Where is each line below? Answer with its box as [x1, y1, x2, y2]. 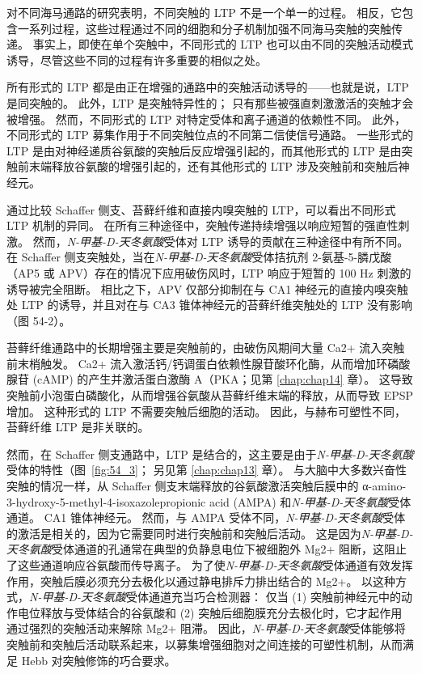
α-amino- [362, 477, 407, 494]
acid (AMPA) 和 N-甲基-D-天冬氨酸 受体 [209, 493, 411, 510]
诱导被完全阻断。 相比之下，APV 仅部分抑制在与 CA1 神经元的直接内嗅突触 [6, 280, 408, 297]
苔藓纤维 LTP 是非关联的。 [6, 418, 150, 435]
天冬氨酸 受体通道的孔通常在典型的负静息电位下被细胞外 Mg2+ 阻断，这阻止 [6, 540, 407, 557]
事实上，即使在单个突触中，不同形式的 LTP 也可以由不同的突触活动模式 [32, 36, 414, 53]
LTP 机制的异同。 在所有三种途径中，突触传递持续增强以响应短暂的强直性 [6, 217, 399, 234]
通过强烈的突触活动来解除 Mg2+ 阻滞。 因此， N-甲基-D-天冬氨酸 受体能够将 [6, 620, 406, 637]
